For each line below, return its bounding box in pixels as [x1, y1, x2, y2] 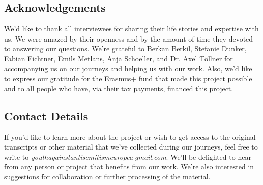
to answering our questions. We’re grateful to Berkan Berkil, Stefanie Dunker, [4, 43, 247, 54]
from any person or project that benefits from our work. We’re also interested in [4, 161, 254, 172]
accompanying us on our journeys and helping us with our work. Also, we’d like [4, 63, 252, 73]
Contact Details [4, 107, 89, 123]
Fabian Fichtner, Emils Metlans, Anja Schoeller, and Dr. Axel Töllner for [4, 53, 233, 63]
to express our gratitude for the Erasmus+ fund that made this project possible [4, 73, 252, 84]
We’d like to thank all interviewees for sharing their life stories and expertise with [4, 23, 259, 34]
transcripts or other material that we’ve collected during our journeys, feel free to [4, 141, 258, 152]
